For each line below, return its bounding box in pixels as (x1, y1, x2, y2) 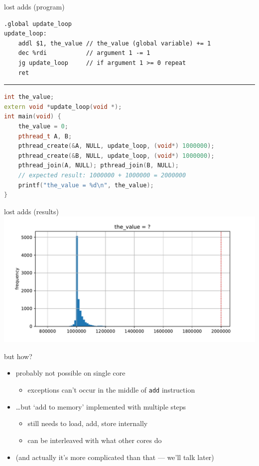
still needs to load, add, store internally (27, 418, 148, 429)
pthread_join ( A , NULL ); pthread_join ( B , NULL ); (18, 162, 179, 169)
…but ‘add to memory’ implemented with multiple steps (15, 401, 186, 412)
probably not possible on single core (15, 368, 126, 378)
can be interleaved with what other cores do (27, 435, 162, 445)
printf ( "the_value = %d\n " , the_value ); (18, 181, 154, 189)
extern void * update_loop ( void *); (4, 103, 122, 110)
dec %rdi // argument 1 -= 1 (18, 49, 150, 57)
